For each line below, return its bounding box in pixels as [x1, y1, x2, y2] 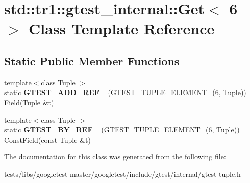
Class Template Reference [29, 18, 215, 39]
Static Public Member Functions [4, 53, 180, 68]
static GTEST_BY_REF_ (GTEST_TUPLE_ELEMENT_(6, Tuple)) [4, 124, 240, 135]
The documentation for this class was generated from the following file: [4, 151, 226, 162]
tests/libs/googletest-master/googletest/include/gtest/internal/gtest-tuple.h [4, 168, 241, 179]
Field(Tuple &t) [4, 97, 54, 107]
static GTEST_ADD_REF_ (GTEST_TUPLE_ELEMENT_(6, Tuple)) [4, 87, 246, 98]
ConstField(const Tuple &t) [4, 134, 91, 145]
